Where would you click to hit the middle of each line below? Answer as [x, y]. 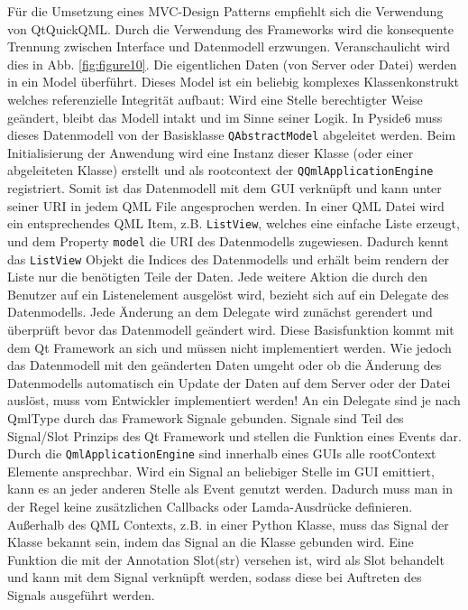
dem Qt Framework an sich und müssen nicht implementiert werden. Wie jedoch [229, 347]
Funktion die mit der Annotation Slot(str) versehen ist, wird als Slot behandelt [226, 559]
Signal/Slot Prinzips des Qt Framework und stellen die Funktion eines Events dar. [234, 435]
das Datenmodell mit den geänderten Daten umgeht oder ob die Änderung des [225, 365]
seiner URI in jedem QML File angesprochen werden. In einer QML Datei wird [226, 205]
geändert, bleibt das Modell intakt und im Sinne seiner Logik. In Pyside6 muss [225, 117]
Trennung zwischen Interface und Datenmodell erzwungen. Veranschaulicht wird [229, 46]
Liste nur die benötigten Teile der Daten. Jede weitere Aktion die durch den [217, 277]
